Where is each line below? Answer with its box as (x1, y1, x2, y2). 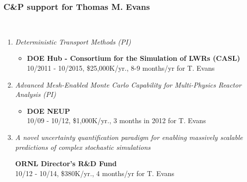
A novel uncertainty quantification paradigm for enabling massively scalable (15, 132, 243, 142)
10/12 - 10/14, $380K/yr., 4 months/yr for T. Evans (15, 168, 175, 178)
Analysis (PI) (15, 89, 56, 99)
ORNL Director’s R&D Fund (15, 158, 117, 169)
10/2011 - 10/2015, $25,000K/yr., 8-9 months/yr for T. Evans (27, 63, 215, 73)
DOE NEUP (27, 105, 70, 116)
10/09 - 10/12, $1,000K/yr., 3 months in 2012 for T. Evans (27, 115, 206, 126)
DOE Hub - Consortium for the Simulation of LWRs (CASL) (27, 53, 240, 63)
